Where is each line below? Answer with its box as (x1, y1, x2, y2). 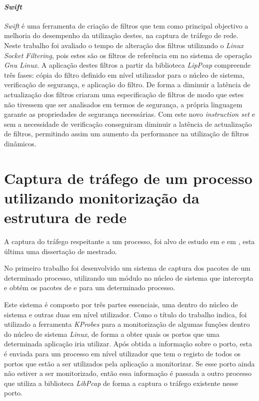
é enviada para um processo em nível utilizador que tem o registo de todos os (4, 348, 240, 358)
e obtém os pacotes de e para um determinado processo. (4, 282, 175, 293)
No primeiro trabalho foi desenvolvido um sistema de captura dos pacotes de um (4, 263, 250, 273)
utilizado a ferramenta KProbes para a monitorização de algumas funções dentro (4, 319, 250, 329)
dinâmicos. (4, 138, 36, 148)
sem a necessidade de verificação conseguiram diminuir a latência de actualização (4, 118, 252, 129)
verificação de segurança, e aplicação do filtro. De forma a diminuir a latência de (4, 79, 250, 90)
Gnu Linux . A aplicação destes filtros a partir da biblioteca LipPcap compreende (4, 60, 251, 70)
